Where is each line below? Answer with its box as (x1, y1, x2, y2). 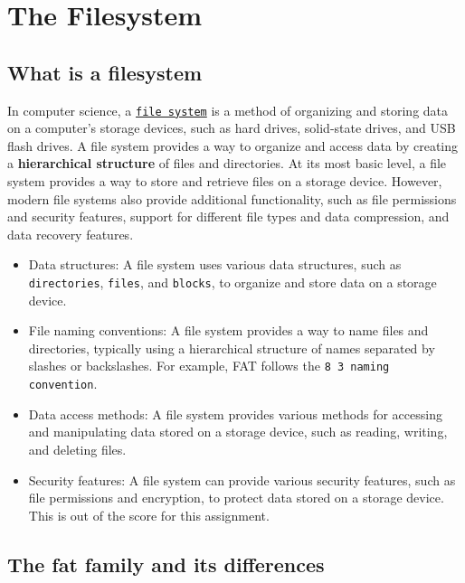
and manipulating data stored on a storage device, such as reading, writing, (28, 422, 448, 441)
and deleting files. (28, 439, 127, 458)
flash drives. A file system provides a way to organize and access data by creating (7, 136, 459, 155)
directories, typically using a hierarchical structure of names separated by (28, 338, 435, 357)
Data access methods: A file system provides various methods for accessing (28, 404, 442, 423)
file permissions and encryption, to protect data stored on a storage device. (28, 488, 444, 507)
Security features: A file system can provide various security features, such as (28, 470, 456, 489)
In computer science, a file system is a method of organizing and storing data (7, 100, 449, 119)
